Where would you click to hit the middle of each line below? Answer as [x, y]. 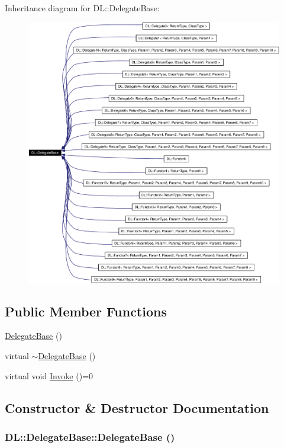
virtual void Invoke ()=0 [49, 375]
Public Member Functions [86, 311]
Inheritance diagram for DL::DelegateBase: [82, 8]
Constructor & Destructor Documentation [137, 407]
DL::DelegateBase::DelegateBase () [90, 436]
